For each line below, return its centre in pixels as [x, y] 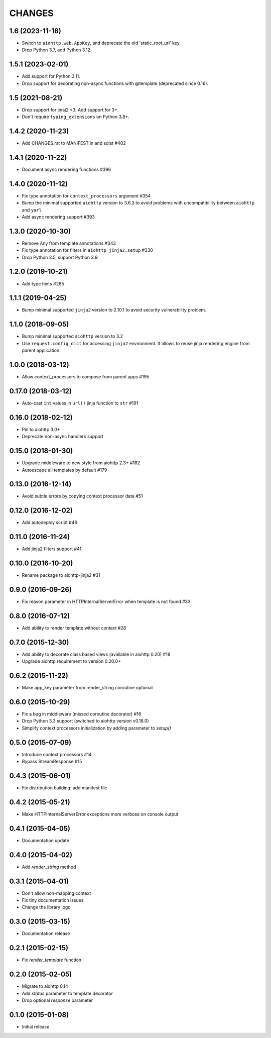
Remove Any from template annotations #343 [69, 243]
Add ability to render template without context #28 [74, 628]
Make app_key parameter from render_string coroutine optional [87, 688]
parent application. [41, 350]
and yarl [32, 210]
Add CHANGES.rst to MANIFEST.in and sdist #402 [74, 143]
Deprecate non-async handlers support [63, 437]
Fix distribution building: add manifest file [64, 788]
